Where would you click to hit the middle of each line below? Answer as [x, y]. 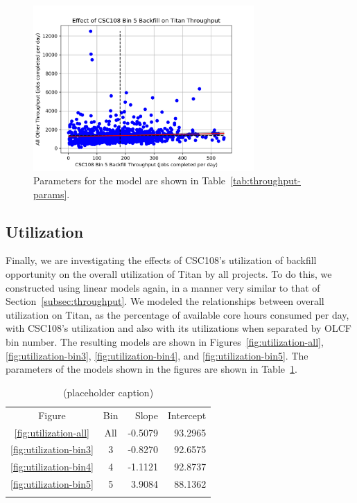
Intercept [187, 415]
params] [50, 194]
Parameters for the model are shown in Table [129, 180]
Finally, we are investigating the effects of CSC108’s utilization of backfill [161, 260]
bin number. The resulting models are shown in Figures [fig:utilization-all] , [165, 342]
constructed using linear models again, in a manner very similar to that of [163, 287]
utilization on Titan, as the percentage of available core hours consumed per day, [177, 314]
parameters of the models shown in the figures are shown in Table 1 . [151, 369]
